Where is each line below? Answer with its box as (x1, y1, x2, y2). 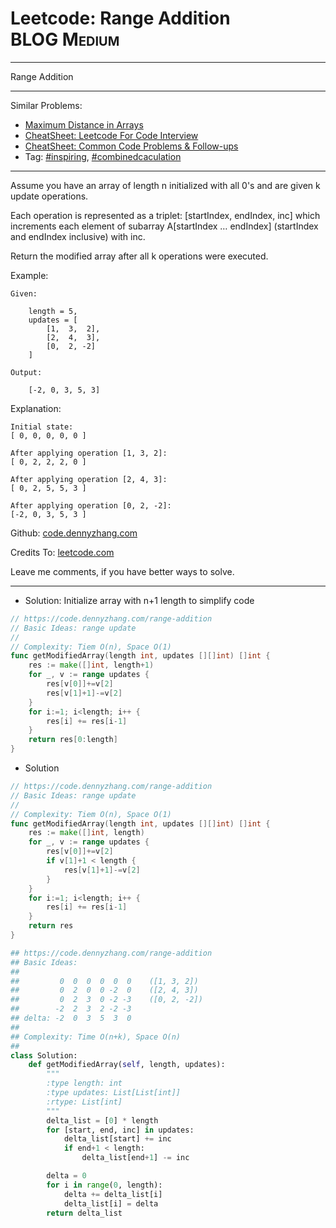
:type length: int (46, 1078, 123, 1089)
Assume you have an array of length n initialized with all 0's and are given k (10, 179, 321, 191)
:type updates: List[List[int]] (46, 1088, 182, 1098)
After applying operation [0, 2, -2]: (10, 500, 172, 511)
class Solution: (10, 1050, 78, 1061)
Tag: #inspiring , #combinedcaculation (24, 150, 182, 162)
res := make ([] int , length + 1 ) (28, 660, 155, 671)
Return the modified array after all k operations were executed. (10, 250, 269, 262)
